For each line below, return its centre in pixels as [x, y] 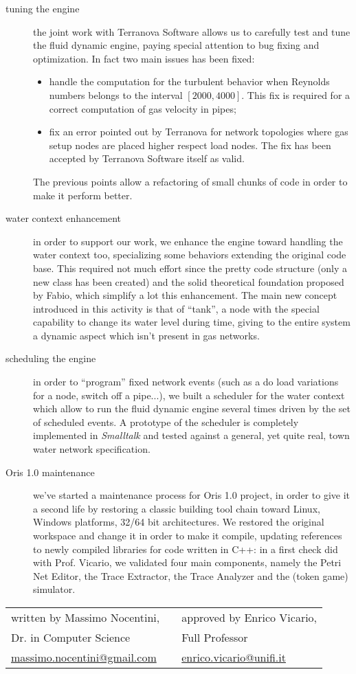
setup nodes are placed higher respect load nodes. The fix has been [190, 145]
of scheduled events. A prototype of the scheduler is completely [166, 422]
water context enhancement [64, 218]
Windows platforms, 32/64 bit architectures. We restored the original [179, 522]
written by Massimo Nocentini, [86, 617]
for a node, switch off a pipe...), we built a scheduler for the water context [189, 395]
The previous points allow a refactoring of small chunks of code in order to [190, 181]
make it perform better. [83, 195]
